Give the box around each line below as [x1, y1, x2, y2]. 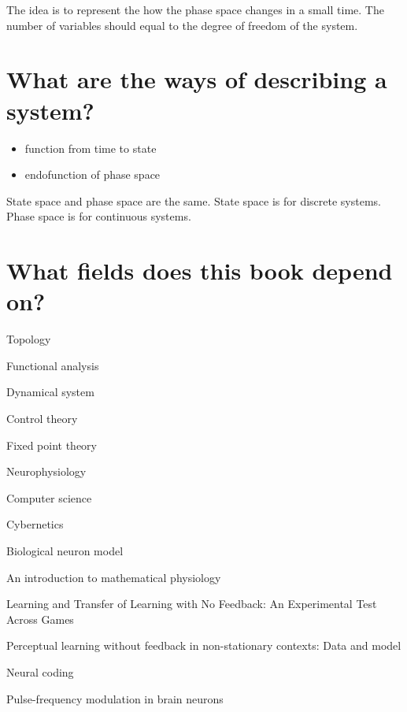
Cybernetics [6, 516, 64, 532]
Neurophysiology [6, 463, 87, 480]
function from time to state [24, 139, 157, 156]
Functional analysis [6, 357, 99, 373]
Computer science [6, 489, 92, 506]
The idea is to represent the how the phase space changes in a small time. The [6, 2, 384, 17]
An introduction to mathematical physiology [6, 569, 221, 585]
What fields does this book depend [6, 254, 393, 287]
